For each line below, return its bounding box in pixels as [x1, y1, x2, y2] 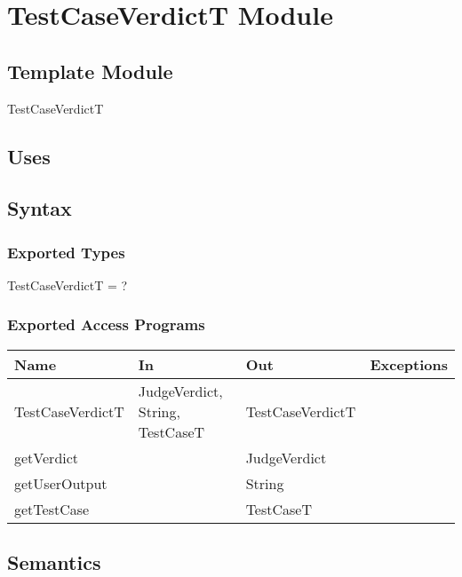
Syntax [7, 194, 72, 222]
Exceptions [370, 353, 448, 375]
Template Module [7, 57, 173, 84]
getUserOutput [14, 472, 108, 494]
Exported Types [7, 241, 125, 263]
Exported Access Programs [7, 313, 205, 336]
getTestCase [14, 498, 90, 519]
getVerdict [14, 447, 79, 468]
